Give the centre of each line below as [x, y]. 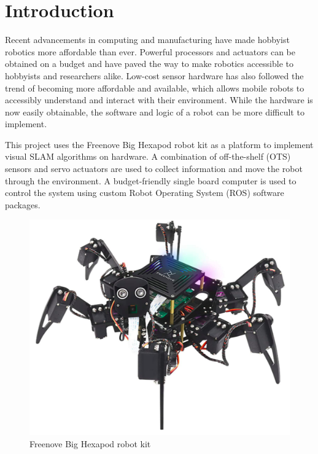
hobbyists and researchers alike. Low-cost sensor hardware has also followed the [154, 75]
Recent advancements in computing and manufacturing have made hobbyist [147, 40]
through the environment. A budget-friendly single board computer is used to [151, 180]
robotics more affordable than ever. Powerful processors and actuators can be [150, 51]
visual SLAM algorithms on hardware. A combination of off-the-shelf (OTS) [148, 156]
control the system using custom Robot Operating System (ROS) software [145, 193]
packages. [23, 204]
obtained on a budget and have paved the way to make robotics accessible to [149, 64]
